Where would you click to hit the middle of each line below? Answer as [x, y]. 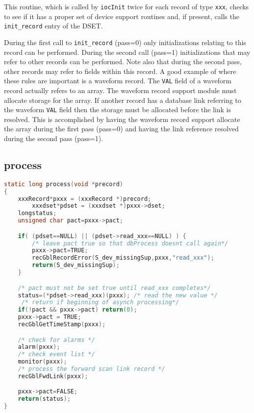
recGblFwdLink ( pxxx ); [53, 376]
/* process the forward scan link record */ [92, 369]
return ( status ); [44, 399]
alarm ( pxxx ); [39, 347]
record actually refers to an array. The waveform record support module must [120, 90]
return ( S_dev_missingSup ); [76, 265]
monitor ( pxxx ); [42, 362]
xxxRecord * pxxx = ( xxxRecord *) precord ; [84, 199]
